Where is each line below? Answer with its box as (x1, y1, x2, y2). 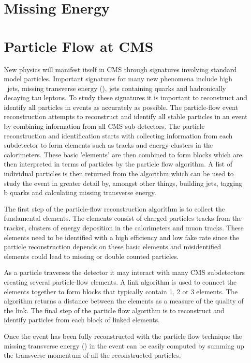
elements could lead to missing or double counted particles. (4, 251, 179, 261)
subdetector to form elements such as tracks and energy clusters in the (4, 140, 213, 150)
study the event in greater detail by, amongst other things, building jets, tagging (4, 178, 242, 188)
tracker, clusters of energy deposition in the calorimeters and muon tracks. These (4, 223, 244, 232)
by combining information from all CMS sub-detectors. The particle (4, 121, 205, 131)
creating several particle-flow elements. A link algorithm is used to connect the (4, 276, 237, 287)
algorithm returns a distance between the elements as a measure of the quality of (4, 296, 244, 306)
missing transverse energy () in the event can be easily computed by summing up (4, 340, 244, 350)
